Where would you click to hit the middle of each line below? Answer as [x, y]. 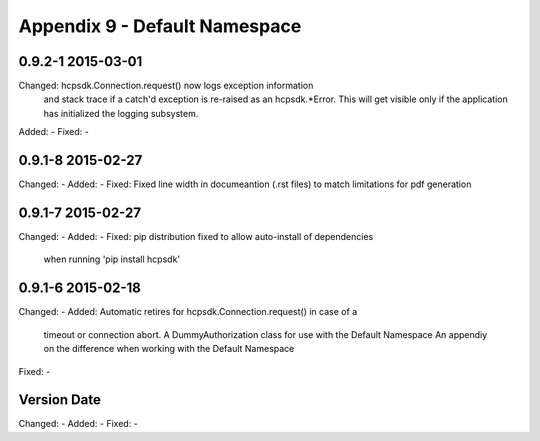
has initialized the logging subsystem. [121, 113]
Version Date [60, 400]
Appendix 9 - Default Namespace [160, 26]
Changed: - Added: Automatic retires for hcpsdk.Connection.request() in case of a [188, 312]
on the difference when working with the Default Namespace [169, 349]
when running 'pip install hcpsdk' [112, 259]
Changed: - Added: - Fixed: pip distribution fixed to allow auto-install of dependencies [196, 237]
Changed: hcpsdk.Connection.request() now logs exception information [166, 86]
